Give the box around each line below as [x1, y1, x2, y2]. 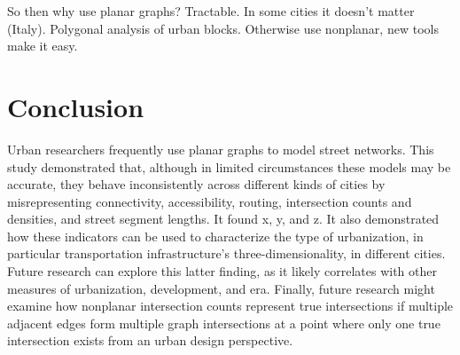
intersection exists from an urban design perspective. [7, 331, 293, 350]
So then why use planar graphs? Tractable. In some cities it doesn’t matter [7, 2, 415, 20]
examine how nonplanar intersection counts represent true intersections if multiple [7, 296, 454, 315]
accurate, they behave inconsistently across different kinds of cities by [7, 175, 386, 193]
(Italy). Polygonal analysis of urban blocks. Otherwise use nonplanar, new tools [7, 19, 439, 37]
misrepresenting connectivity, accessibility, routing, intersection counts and [7, 192, 412, 210]
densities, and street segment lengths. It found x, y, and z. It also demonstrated [7, 209, 440, 228]
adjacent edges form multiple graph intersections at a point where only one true [7, 313, 441, 332]
